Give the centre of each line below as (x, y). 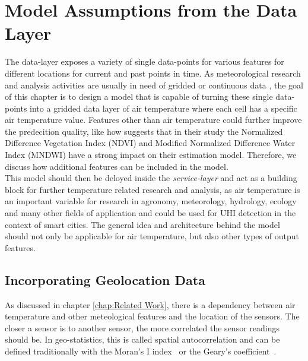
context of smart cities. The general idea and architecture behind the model (142, 224)
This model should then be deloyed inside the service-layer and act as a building (151, 178)
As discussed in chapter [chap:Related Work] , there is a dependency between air (150, 304)
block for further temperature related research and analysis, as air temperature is (153, 189)
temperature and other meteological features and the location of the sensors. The (152, 316)
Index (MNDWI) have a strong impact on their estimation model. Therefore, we (151, 155)
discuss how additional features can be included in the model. (117, 166)
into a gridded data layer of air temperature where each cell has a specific (163, 108)
